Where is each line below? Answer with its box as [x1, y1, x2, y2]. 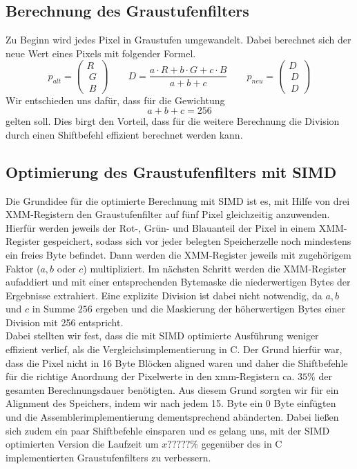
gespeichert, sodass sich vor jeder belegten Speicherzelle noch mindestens [43, 234, 351, 248]
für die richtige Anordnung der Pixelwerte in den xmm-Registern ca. [6, 369, 295, 383]
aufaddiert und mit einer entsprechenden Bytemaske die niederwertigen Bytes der [6, 275, 351, 289]
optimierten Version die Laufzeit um [6, 437, 159, 451]
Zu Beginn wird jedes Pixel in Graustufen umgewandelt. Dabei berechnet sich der [6, 32, 351, 47]
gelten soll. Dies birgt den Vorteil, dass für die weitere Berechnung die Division [6, 114, 340, 128]
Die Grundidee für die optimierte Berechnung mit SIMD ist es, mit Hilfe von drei [6, 193, 350, 208]
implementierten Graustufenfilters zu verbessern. [6, 450, 211, 464]
